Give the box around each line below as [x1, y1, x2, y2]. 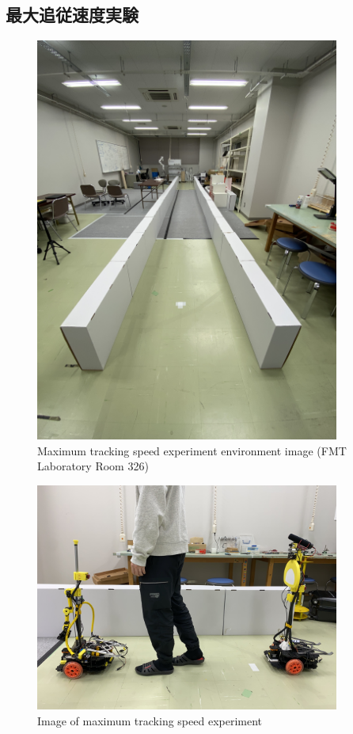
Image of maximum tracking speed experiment [37, 712, 263, 728]
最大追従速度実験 [6, 2, 139, 27]
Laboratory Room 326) [37, 458, 149, 474]
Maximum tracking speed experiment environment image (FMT [37, 442, 347, 458]
